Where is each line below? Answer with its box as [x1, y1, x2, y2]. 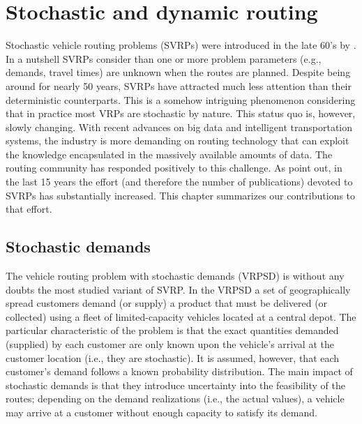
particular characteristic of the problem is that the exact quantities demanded [6, 323, 339, 338]
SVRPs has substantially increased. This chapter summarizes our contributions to [6, 188, 356, 202]
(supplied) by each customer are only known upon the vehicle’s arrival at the [6, 337, 334, 351]
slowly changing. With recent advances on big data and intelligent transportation [6, 119, 352, 134]
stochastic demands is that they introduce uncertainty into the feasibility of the [6, 377, 345, 392]
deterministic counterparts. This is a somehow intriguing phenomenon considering [6, 92, 356, 107]
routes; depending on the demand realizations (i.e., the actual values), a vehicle [6, 391, 345, 406]
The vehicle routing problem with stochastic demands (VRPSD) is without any [6, 268, 345, 283]
